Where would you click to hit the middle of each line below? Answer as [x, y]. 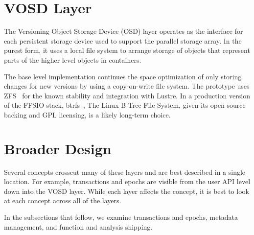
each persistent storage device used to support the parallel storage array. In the [123, 40]
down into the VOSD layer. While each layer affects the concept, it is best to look [127, 191]
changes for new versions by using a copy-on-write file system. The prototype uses [127, 86]
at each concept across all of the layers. [63, 200]
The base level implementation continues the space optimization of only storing [123, 76]
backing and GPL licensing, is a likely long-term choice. [87, 114]
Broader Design [58, 148]
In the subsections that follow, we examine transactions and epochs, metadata [121, 217]
